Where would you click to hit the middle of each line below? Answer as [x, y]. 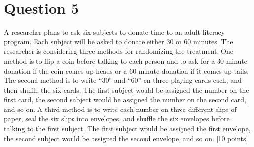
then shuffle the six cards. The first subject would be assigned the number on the [127, 90]
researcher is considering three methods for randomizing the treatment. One [119, 51]
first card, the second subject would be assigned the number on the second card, [125, 99]
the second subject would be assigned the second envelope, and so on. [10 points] [126, 138]
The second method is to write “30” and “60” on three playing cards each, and [123, 80]
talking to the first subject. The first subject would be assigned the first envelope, [127, 129]
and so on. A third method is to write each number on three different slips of [120, 109]
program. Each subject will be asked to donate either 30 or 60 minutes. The [119, 41]
